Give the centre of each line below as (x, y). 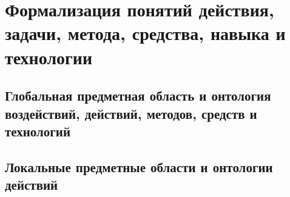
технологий (38, 131)
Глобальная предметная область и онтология (138, 95)
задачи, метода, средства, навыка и (145, 33)
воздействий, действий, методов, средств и (131, 113)
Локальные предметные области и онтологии (139, 166)
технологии (49, 57)
